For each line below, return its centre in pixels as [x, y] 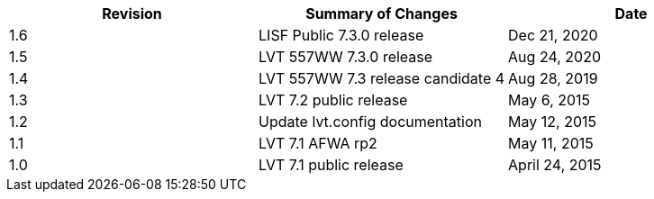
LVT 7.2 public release [333, 100]
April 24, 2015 [555, 165]
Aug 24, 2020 [554, 57]
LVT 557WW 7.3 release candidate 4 [382, 78]
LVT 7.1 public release [331, 165]
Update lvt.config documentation [370, 122]
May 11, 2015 [551, 143]
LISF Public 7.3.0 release [341, 35]
